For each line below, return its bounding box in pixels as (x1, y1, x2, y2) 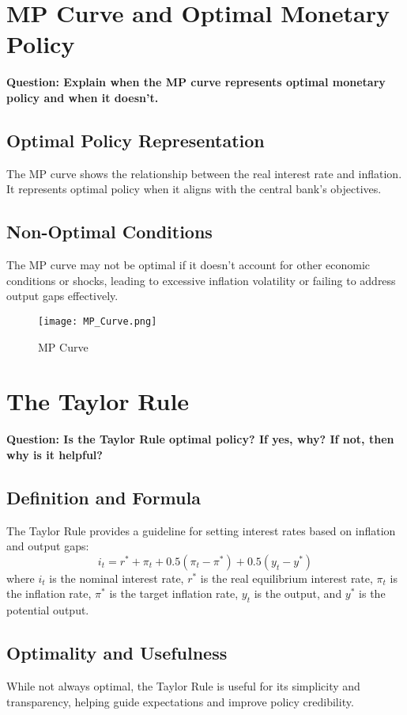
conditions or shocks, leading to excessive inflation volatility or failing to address (6, 272, 396, 288)
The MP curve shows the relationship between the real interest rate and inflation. (6, 165, 402, 181)
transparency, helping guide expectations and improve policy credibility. (6, 693, 354, 709)
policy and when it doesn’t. (6, 89, 159, 105)
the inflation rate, (6, 585, 92, 602)
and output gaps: (6, 538, 89, 554)
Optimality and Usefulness (6, 641, 228, 665)
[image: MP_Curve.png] (38, 315, 157, 327)
